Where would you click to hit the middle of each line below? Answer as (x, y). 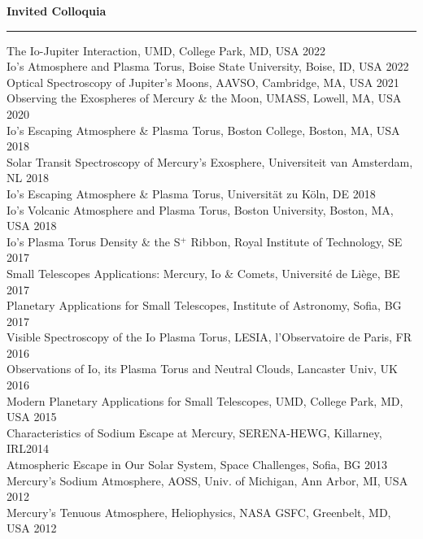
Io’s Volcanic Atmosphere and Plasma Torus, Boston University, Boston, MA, (200, 209)
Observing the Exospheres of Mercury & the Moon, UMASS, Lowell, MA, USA (204, 98)
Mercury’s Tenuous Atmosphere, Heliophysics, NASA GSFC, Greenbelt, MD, (199, 512)
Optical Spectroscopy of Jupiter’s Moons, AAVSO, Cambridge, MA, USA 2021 (203, 82)
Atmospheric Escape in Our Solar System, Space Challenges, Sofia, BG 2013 (197, 465)
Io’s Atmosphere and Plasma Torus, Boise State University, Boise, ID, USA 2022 (208, 66)
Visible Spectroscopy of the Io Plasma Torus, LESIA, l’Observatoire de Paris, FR (209, 337)
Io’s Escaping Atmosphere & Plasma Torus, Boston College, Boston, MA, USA (203, 130)
